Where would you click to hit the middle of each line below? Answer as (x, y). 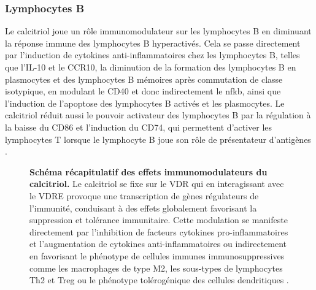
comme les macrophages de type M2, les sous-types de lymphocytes (156, 268)
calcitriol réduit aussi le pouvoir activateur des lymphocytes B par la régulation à (158, 115)
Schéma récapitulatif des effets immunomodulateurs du (148, 171)
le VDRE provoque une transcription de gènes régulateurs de (144, 195)
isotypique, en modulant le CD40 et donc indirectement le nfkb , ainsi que (143, 91)
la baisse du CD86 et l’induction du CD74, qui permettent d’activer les (139, 127)
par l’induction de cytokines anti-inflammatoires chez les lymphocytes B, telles (152, 55)
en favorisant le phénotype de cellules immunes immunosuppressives (157, 255)
